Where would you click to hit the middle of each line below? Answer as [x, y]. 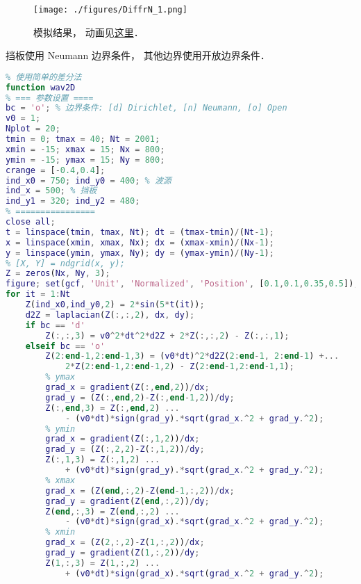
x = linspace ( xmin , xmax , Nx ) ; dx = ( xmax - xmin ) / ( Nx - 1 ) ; [140, 242]
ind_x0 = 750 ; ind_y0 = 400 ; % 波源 [89, 180]
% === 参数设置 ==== [50, 98]
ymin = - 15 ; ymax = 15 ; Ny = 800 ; [85, 160]
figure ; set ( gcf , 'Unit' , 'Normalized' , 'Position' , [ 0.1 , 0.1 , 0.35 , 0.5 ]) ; [182, 284]
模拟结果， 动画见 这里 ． [89, 32]
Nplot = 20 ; [33, 129]
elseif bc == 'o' [65, 346]
